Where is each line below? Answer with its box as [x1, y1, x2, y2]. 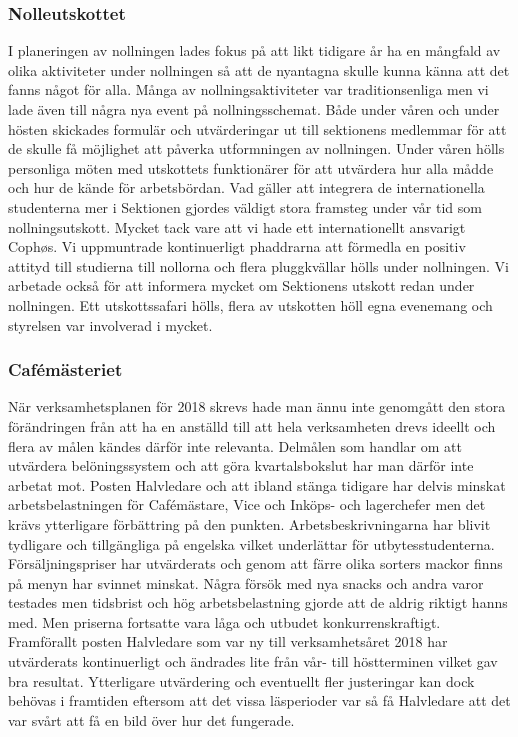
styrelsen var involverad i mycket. [8, 314, 213, 335]
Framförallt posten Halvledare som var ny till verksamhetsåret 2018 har [8, 631, 448, 652]
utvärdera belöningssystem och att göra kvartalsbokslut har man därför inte [8, 455, 474, 476]
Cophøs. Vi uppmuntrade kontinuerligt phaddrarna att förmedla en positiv [8, 236, 466, 257]
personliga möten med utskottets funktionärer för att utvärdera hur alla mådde [8, 157, 494, 178]
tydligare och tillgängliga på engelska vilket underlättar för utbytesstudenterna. [8, 533, 495, 554]
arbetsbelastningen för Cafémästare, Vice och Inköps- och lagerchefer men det [8, 494, 486, 515]
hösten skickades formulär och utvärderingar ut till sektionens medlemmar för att [8, 118, 507, 139]
